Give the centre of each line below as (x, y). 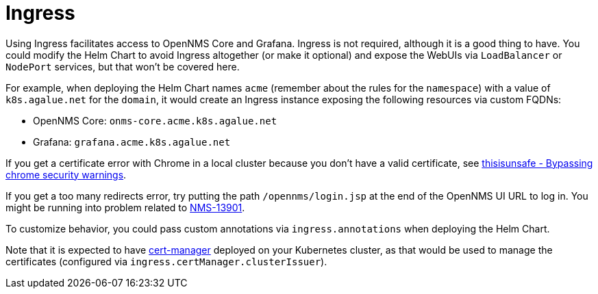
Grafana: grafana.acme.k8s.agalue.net (132, 142)
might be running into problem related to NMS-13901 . (125, 207)
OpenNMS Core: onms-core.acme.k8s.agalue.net (155, 120)
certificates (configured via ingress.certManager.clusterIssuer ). (166, 261)
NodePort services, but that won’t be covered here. (123, 66)
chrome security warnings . (66, 174)
